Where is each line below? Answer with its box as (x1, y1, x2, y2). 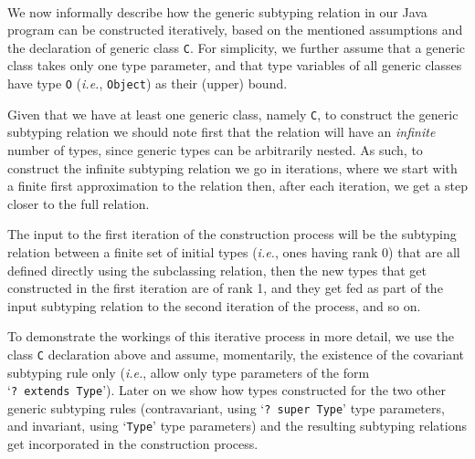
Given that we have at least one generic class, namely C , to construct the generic (7, 104, 459, 123)
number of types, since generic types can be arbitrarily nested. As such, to (7, 140, 423, 159)
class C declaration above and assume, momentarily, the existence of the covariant (7, 344, 464, 363)
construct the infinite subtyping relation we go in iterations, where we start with (7, 158, 458, 177)
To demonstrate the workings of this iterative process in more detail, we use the (7, 327, 455, 346)
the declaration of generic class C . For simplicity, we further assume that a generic (7, 37, 466, 57)
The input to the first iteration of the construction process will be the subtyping (7, 224, 457, 244)
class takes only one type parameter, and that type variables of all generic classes (7, 56, 462, 75)
